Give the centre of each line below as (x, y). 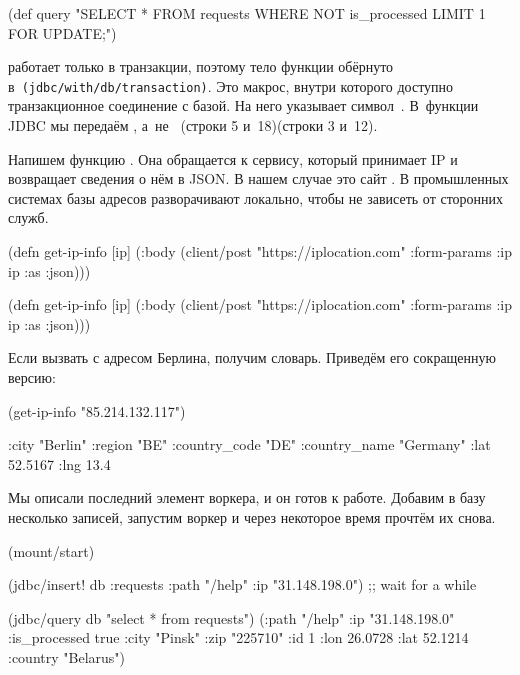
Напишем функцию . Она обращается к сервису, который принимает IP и (233, 158)
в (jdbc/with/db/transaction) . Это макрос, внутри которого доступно (231, 85)
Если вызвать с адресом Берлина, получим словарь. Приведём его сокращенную (252, 357)
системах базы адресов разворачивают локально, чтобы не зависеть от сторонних (256, 197)
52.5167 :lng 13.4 (59, 463)
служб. (28, 217)
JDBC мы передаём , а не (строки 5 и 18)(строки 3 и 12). (193, 125)
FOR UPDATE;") (62, 32)
